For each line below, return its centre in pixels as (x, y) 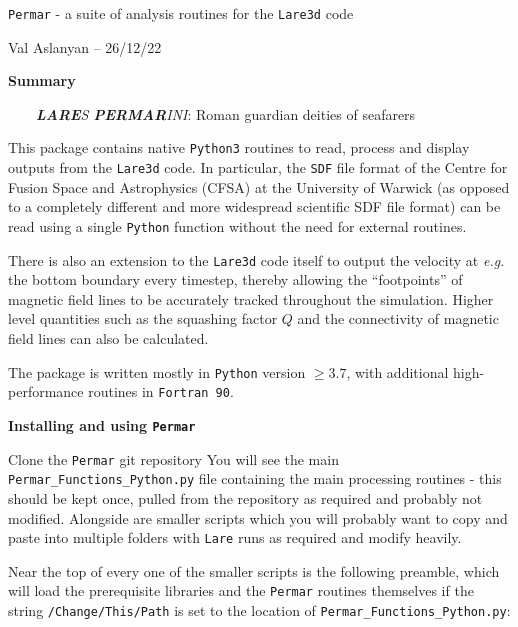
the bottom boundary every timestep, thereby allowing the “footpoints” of (235, 279)
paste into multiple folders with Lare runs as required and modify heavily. (235, 537)
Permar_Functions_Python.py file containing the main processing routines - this (255, 478)
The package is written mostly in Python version (157, 371)
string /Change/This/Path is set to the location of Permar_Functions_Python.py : (259, 610)
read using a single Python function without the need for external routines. (237, 225)
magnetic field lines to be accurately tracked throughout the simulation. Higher (251, 298)
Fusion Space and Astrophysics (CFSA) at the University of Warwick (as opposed (259, 186)
